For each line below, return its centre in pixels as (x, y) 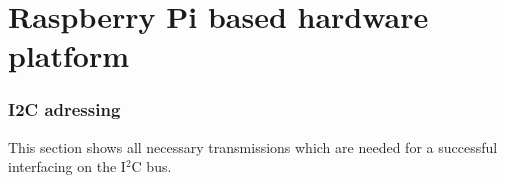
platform (69, 55)
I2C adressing (64, 109)
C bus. (151, 166)
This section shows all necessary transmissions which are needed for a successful (253, 146)
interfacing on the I (67, 166)
